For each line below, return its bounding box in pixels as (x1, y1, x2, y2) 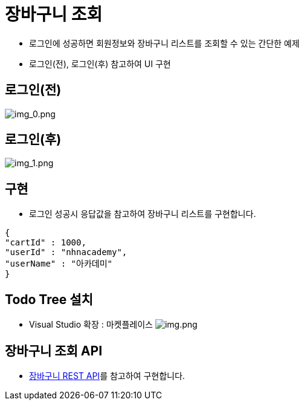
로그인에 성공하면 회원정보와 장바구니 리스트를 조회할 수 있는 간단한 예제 (29, 37, 300, 48)
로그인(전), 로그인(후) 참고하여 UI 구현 (29, 58, 171, 69)
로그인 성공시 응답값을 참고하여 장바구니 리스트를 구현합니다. (29, 209, 256, 219)
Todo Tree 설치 (5, 291, 93, 307)
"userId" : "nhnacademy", (5, 247, 128, 258)
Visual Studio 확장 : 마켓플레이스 (29, 319, 153, 330)
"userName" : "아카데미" (5, 259, 112, 269)
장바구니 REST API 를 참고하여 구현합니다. (29, 370, 185, 381)
